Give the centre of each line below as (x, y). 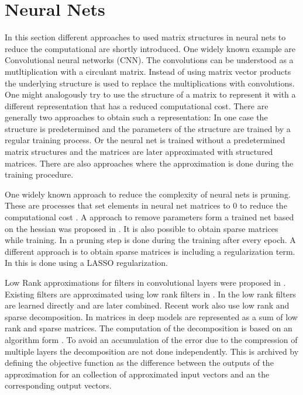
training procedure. (39, 174)
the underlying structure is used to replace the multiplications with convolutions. (150, 83)
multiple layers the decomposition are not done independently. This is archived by (152, 351)
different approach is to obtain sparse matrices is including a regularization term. (150, 251)
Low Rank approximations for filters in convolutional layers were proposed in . (145, 282)
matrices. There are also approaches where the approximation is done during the (149, 163)
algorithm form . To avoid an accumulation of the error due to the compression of (151, 339)
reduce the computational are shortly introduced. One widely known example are (150, 48)
